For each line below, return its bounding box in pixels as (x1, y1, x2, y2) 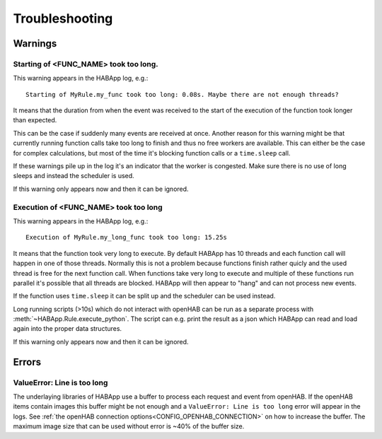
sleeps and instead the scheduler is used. (13, 172, 134, 180)
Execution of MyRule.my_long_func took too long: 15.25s (25, 233, 228, 242)
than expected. (13, 116, 57, 124)
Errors (13, 356, 42, 368)
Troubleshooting (13, 11, 113, 26)
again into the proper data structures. (13, 324, 122, 333)
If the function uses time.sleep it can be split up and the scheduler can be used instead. (13, 292, 276, 300)
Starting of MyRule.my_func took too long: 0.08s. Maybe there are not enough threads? (25, 90, 340, 98)
